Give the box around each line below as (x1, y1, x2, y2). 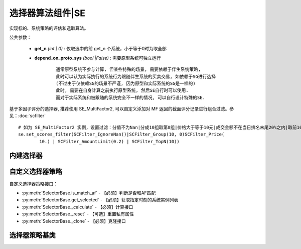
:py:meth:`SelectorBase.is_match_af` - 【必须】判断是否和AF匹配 (22, 190, 156, 196)
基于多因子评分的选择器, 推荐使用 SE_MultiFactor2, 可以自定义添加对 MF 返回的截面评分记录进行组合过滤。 (9, 106, 230, 112)
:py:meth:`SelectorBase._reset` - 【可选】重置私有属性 (22, 211, 134, 217)
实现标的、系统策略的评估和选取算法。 (9, 25, 89, 31)
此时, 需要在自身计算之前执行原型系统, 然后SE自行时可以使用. (56, 88, 189, 93)
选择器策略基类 (9, 231, 56, 239)
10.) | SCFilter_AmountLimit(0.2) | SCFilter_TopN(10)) (39, 139, 180, 144)
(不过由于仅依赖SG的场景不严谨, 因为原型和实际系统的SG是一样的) (56, 80, 196, 86)
